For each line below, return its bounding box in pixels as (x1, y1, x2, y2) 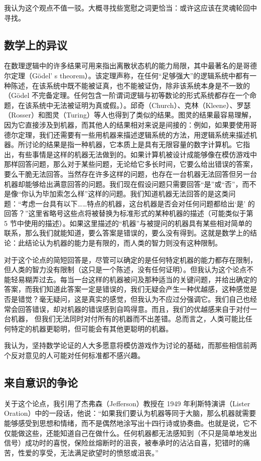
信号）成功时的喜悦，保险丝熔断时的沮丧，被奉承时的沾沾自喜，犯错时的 (4, 437, 243, 448)
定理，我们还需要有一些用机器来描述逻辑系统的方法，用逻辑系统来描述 (18, 129, 250, 140)
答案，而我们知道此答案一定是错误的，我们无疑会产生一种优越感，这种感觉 (4, 284, 250, 294)
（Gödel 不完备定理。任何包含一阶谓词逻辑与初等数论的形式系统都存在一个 (4, 90, 249, 100)
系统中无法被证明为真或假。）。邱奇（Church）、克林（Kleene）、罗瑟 (32, 99, 251, 110)
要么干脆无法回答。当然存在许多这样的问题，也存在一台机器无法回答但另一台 (4, 168, 257, 179)
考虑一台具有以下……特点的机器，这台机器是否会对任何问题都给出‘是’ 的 (21, 198, 255, 208)
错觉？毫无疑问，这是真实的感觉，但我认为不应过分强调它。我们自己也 (18, 294, 250, 304)
